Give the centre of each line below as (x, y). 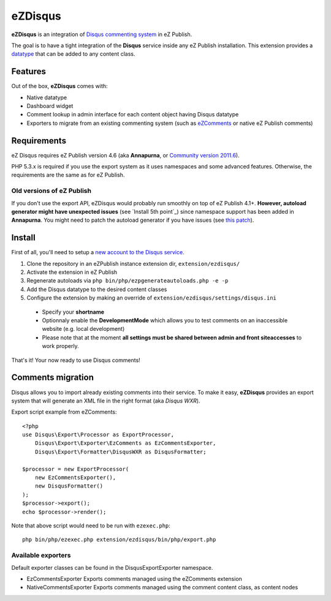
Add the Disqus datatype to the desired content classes (97, 289)
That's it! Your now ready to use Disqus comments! (76, 360)
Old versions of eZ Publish (51, 191)
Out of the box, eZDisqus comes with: (59, 86)
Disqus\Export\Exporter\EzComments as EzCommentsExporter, (125, 443)
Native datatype (47, 97)
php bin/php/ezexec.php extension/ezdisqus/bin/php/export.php (119, 540)
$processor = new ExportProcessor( (76, 469)
